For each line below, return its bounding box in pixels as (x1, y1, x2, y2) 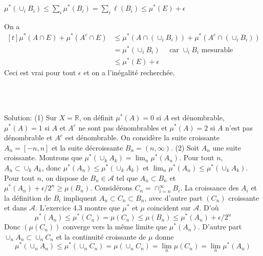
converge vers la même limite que (63, 221, 167, 232)
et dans (4, 202, 27, 213)
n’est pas (225, 122, 253, 133)
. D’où (199, 202, 219, 213)
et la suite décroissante (52, 142, 123, 153)
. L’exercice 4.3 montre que (35, 202, 120, 213)
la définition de (4, 192, 51, 203)
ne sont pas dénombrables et (78, 122, 167, 133)
